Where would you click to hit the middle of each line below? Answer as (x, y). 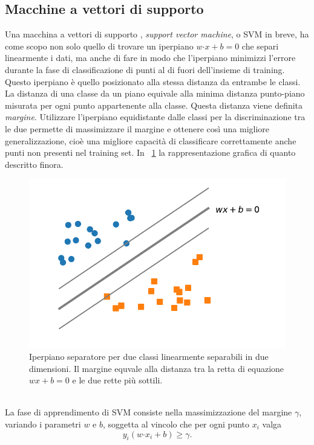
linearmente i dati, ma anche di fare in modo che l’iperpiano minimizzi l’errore (150, 58)
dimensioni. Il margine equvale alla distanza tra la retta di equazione (157, 368)
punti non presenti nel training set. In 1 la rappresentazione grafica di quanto (150, 152)
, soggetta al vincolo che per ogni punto (176, 424)
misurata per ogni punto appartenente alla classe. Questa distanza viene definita (154, 105)
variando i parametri (43, 424)
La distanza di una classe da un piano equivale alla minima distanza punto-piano (155, 93)
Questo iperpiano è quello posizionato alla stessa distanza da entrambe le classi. (153, 81)
